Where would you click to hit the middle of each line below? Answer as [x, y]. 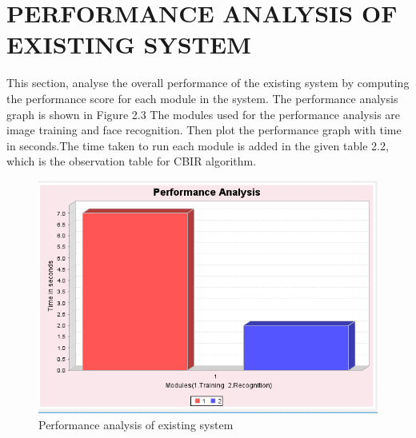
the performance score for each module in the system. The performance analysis [202, 98]
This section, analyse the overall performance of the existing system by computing [208, 83]
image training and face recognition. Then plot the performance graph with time [204, 130]
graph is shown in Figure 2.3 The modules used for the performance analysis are [204, 114]
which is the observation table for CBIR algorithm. [132, 161]
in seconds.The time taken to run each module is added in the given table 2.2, [198, 145]
